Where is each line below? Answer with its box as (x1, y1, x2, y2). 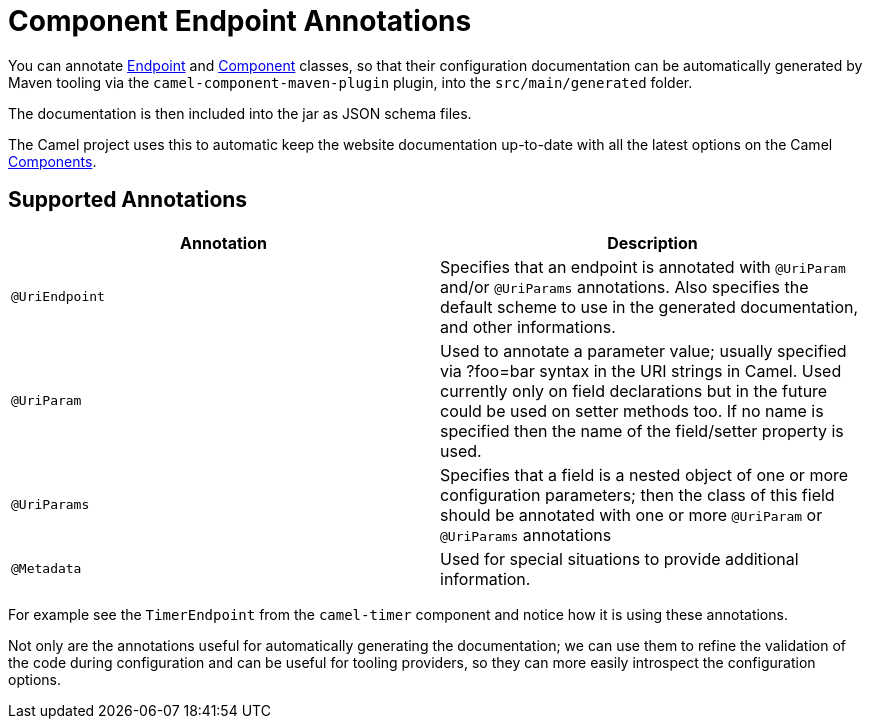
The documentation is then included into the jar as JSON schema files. (8, 104, 472, 122)
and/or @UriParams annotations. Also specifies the (440, 276, 809, 297)
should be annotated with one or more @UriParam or (440, 504, 823, 525)
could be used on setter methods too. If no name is (440, 400, 824, 421)
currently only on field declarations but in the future (440, 380, 828, 401)
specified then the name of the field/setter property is (440, 420, 844, 441)
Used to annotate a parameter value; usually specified (440, 340, 847, 361)
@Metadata (11, 561, 82, 577)
